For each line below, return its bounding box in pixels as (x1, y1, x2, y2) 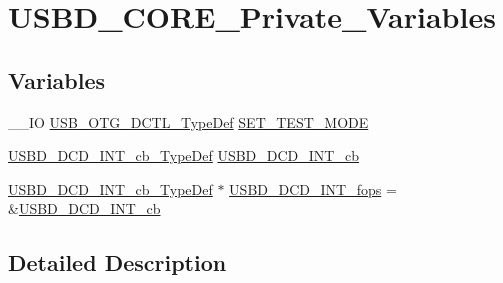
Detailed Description (8, 247, 227, 278)
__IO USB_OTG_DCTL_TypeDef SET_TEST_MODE (8, 111, 369, 132)
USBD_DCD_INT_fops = (229, 178, 397, 199)
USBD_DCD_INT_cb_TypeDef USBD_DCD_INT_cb (8, 145, 359, 166)
